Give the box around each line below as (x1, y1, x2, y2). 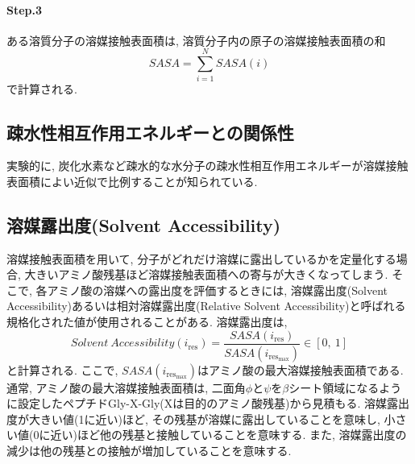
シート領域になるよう (288, 379, 402, 396)
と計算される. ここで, (6, 361, 118, 378)
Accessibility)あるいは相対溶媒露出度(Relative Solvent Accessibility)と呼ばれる (6, 297, 406, 314)
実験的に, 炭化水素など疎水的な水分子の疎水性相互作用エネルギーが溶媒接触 (6, 157, 409, 174)
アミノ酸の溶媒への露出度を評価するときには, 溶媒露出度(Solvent (47, 281, 388, 298)
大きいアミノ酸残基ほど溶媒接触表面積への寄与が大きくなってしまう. (24, 266, 388, 283)
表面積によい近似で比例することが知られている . (6, 172, 258, 189)
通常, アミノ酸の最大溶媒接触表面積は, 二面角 (6, 379, 246, 396)
